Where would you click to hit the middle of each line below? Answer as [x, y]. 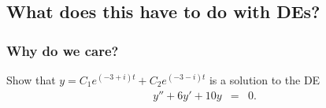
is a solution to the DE [265, 80]
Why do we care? [63, 50]
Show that [31, 80]
